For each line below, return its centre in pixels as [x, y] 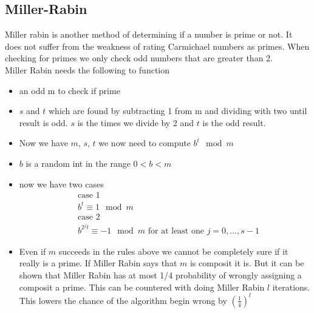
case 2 [89, 217]
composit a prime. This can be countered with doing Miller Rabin [142, 287]
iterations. [291, 287]
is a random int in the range [78, 163]
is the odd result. [234, 122]
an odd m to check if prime [70, 90]
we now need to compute [145, 143]
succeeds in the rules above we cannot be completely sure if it [173, 251]
